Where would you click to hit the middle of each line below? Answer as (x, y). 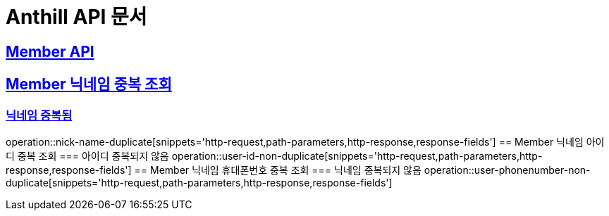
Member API (50, 51)
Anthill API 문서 (76, 17)
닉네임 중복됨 (39, 115)
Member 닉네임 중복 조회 (89, 84)
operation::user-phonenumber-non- (507, 170)
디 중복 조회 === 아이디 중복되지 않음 (87, 155)
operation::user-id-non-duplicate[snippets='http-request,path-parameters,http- (357, 155)
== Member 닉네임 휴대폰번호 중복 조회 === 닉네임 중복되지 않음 (278, 170)
